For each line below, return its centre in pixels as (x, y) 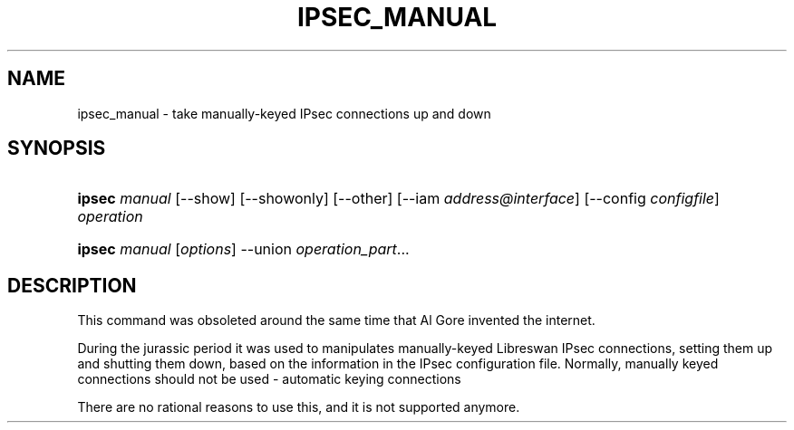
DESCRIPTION (72, 285)
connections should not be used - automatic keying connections (269, 379)
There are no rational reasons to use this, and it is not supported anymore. (299, 407)
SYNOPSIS (57, 148)
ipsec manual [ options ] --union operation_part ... (243, 249)
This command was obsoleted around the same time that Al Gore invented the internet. (336, 320)
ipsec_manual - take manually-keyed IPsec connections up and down (284, 113)
